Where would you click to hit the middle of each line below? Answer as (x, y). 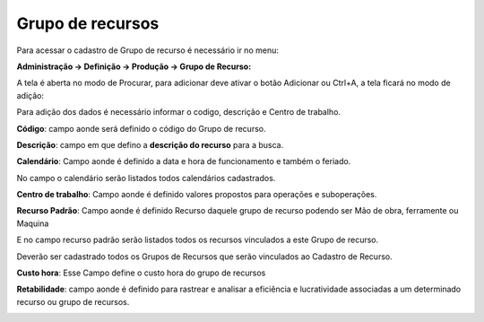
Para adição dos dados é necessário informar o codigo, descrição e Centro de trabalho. (178, 112)
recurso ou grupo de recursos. (73, 301)
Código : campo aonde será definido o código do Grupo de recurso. (141, 128)
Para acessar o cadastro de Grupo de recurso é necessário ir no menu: (148, 50)
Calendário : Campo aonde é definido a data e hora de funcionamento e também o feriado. (184, 161)
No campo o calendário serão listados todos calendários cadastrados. (146, 178)
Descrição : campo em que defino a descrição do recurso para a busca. (150, 144)
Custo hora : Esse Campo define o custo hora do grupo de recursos (141, 273)
